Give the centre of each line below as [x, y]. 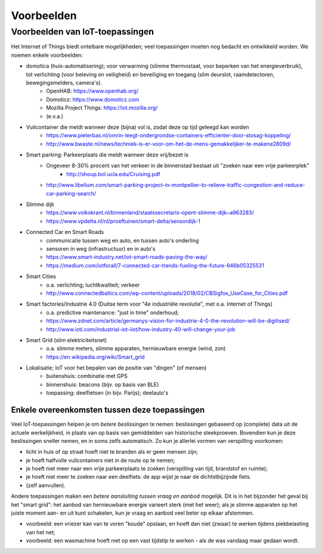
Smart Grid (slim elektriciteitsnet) [66, 340]
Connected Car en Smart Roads [65, 232]
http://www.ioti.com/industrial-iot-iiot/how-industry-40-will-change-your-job [141, 329]
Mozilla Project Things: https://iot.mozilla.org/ [102, 108]
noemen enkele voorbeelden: [47, 55]
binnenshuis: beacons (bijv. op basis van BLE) [103, 384]
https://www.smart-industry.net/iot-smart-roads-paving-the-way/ [127, 257]
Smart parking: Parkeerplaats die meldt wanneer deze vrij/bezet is [107, 155]
